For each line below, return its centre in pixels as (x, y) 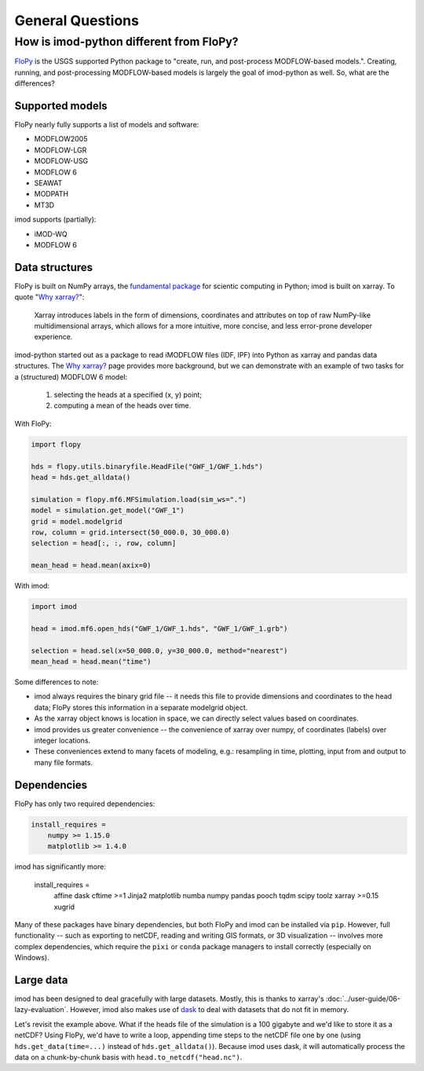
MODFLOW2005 (61, 139)
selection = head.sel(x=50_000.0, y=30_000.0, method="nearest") (159, 651)
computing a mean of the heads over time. (122, 405)
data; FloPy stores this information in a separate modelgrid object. (141, 707)
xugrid (64, 907)
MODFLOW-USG (61, 161)
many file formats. (64, 762)
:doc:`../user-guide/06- (363, 999)
